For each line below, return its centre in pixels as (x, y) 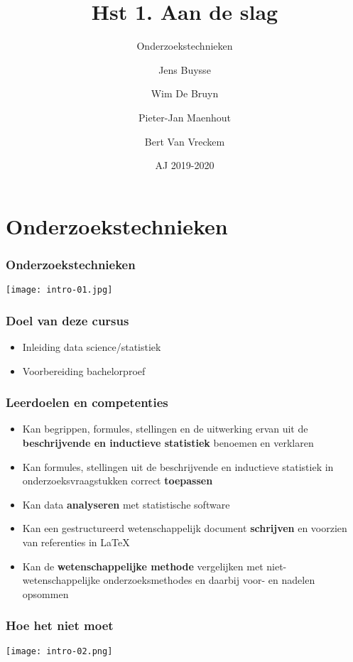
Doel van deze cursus (67, 320)
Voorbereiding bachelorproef (84, 370)
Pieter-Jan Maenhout (185, 117)
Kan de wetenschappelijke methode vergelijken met (143, 566)
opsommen (45, 593)
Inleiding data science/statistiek (92, 346)
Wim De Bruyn (185, 93)
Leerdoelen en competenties (87, 402)
